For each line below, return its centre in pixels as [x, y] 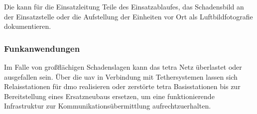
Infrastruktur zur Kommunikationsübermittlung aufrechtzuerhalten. [108, 106]
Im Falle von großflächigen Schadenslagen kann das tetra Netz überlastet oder [123, 67]
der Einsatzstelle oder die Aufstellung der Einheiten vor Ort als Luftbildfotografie [128, 16]
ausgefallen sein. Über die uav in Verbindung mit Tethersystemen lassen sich [121, 76]
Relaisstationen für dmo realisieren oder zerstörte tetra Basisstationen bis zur [122, 86]
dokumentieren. [28, 26]
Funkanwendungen [42, 48]
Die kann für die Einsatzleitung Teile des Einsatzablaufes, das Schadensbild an [124, 6]
